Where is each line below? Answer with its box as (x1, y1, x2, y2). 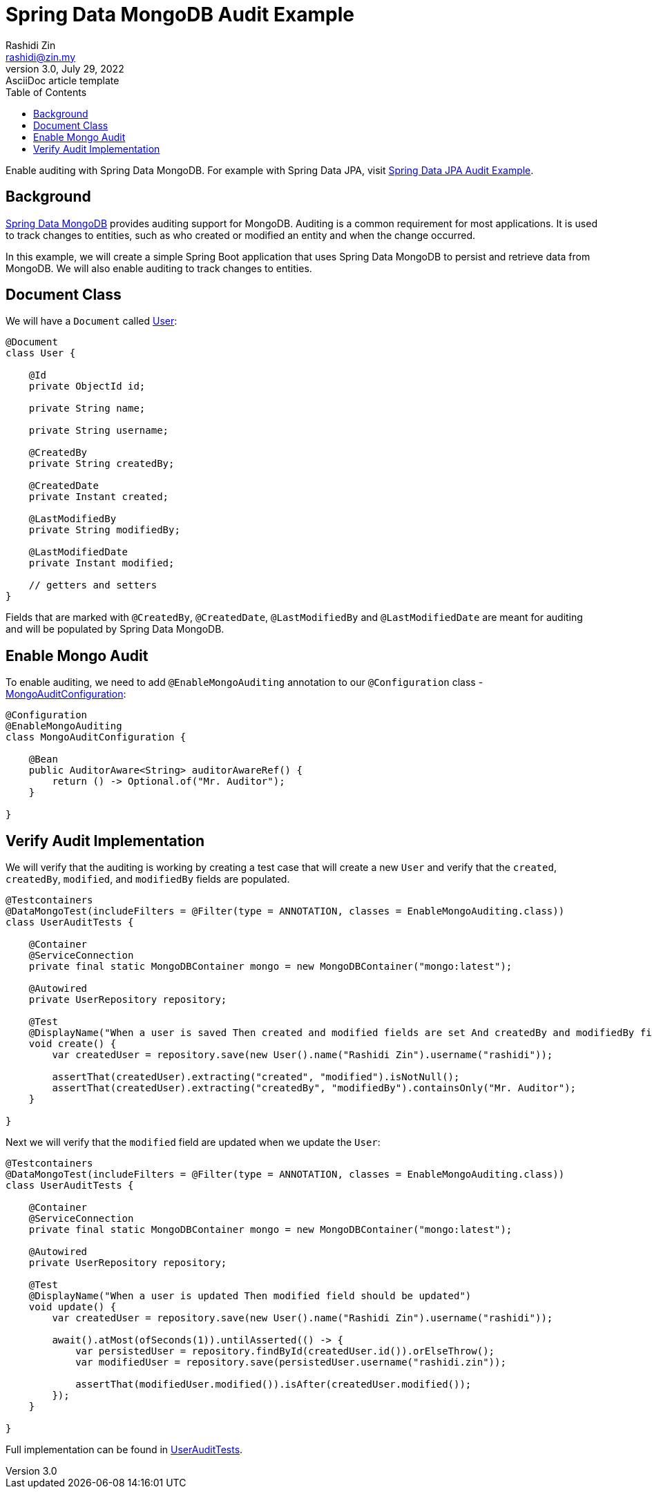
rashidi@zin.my (6, 50, 76, 63)
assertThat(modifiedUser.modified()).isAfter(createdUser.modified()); (75, 1379, 472, 1390)
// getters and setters (28, 580, 157, 591)
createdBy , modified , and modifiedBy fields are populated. (6, 873, 290, 885)
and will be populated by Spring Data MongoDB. (6, 623, 224, 635)
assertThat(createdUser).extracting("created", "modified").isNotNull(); (52, 1071, 460, 1083)
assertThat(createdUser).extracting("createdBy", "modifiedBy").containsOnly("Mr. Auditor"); (52, 1082, 577, 1094)
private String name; (28, 403, 146, 414)
